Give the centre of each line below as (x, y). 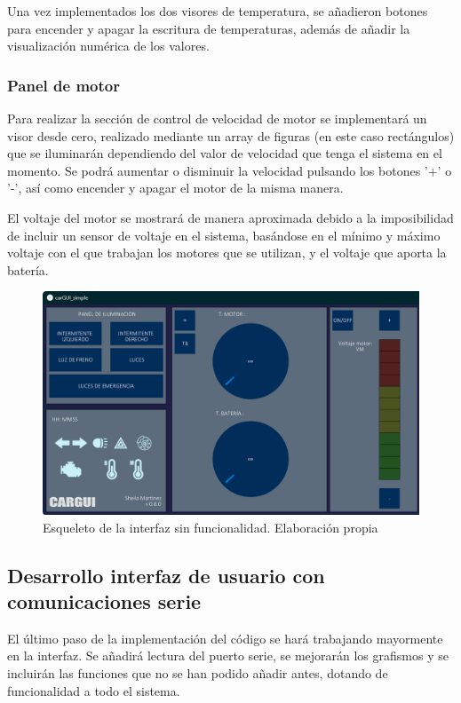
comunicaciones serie (104, 601)
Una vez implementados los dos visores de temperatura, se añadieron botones (218, 11)
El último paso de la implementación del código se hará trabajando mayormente (225, 638)
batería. (28, 269)
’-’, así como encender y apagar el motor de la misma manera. (175, 188)
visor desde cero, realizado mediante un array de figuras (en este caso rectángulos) (231, 135)
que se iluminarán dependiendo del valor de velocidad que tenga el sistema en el (225, 153)
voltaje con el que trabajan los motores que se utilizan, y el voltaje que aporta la (227, 253)
